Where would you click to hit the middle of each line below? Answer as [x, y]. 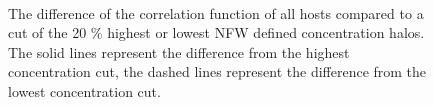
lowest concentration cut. [84, 90]
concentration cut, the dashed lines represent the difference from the [217, 71]
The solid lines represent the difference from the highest [179, 51]
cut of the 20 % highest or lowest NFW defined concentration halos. [216, 32]
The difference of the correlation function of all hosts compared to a [216, 12]
